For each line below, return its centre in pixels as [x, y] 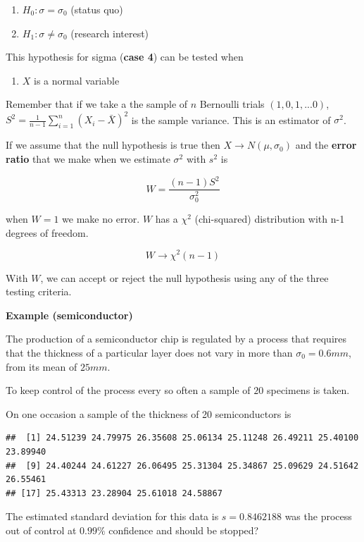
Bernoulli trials [232, 104]
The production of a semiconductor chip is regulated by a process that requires [176, 339]
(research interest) [110, 33]
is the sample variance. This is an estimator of [231, 119]
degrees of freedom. [47, 232]
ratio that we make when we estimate [88, 159]
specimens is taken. [308, 390]
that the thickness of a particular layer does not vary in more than [149, 352]
